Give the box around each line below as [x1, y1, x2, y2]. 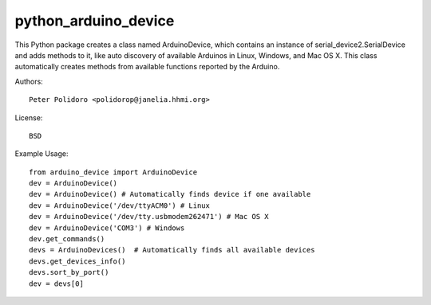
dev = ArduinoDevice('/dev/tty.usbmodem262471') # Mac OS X [29, 212, 269, 221]
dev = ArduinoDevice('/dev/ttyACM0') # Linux [29, 201, 211, 210]
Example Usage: [14, 149, 69, 158]
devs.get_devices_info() [29, 256, 126, 266]
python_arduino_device [14, 12, 175, 29]
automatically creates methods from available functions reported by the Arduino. [14, 62, 280, 72]
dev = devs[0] [29, 279, 84, 288]
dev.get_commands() [29, 235, 105, 244]
